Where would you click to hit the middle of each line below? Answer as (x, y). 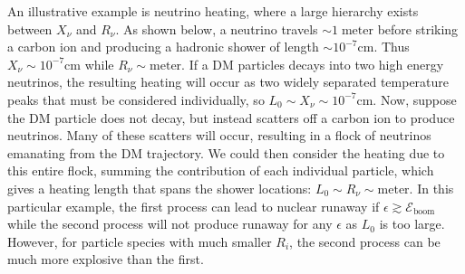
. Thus (392, 47)
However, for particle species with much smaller (140, 241)
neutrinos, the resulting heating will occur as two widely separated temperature (228, 82)
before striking (418, 28)
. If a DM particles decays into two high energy (313, 64)
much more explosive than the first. (106, 259)
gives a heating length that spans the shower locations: (160, 188)
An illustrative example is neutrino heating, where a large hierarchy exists (213, 11)
